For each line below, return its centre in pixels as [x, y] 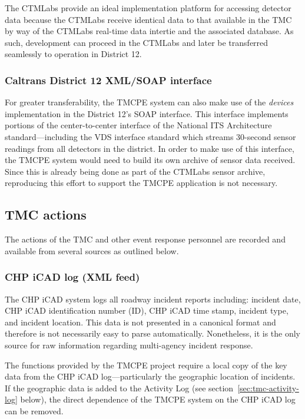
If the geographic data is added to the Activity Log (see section [119, 388]
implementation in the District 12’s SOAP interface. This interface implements [147, 113]
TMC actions [46, 215]
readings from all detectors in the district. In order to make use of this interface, [150, 148]
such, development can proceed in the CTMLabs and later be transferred [137, 42]
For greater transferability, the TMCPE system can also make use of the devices [149, 102]
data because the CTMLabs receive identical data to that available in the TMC [148, 19]
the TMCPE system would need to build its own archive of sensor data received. [150, 160]
